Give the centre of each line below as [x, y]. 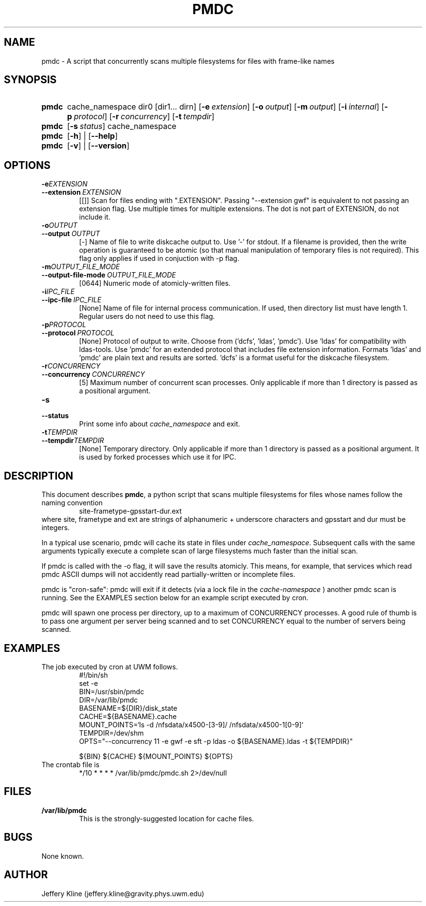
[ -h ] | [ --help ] [93, 136]
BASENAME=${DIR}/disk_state [128, 708]
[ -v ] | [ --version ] [98, 146]
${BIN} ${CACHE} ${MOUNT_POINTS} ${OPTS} [156, 756]
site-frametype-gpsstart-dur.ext [130, 511]
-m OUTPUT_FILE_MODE [81, 267]
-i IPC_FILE [58, 292]
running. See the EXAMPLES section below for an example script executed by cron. [175, 598]
